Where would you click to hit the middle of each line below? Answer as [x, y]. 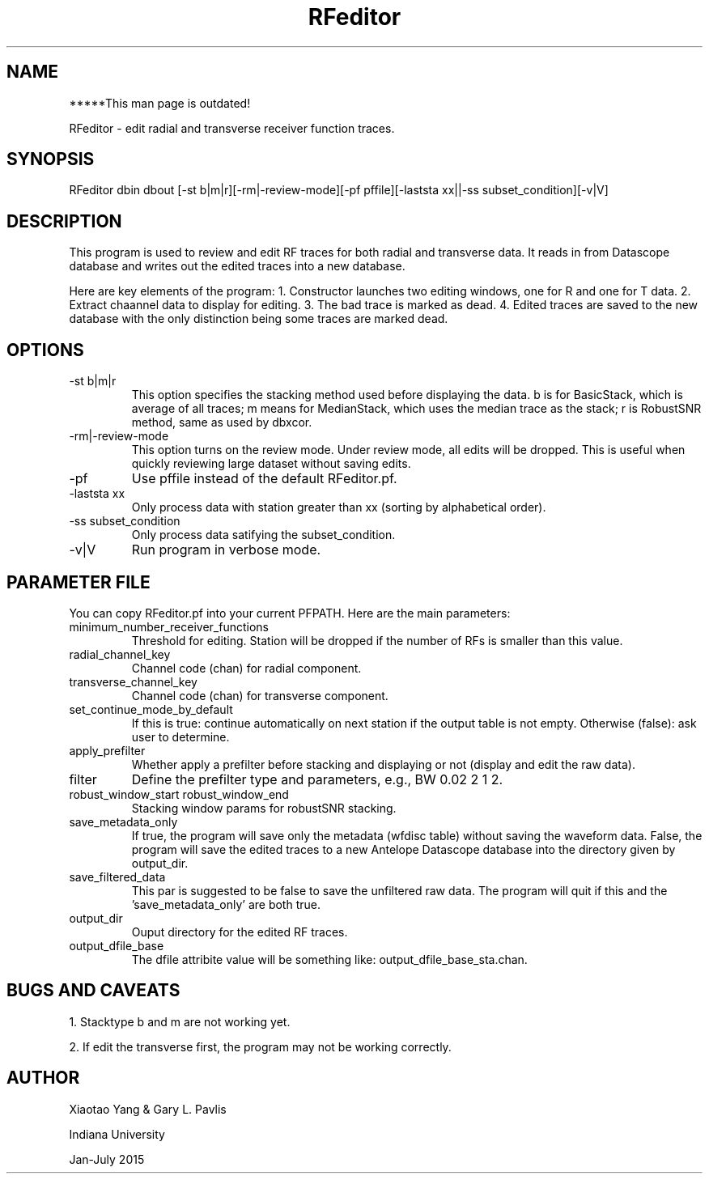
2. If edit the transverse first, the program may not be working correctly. [260, 1046]
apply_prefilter [107, 750]
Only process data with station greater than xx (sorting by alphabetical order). [339, 507]
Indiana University [117, 1134]
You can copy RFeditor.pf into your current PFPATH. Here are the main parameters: [290, 613]
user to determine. [180, 736]
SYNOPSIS [51, 159]
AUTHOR [43, 1078]
